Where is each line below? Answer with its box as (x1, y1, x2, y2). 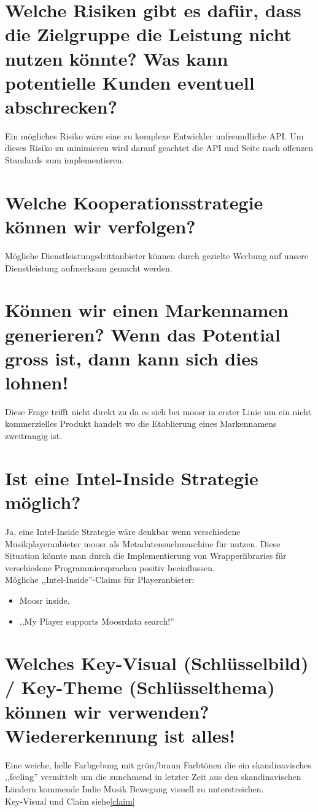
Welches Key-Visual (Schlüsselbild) (5, 650, 309, 676)
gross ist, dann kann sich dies (5, 345, 258, 370)
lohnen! (5, 369, 69, 394)
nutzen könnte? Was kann (5, 45, 228, 71)
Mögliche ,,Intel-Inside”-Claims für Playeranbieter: (5, 573, 195, 586)
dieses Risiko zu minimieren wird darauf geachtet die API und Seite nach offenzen (5, 141, 313, 154)
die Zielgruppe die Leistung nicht (5, 21, 292, 47)
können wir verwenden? (5, 698, 209, 724)
